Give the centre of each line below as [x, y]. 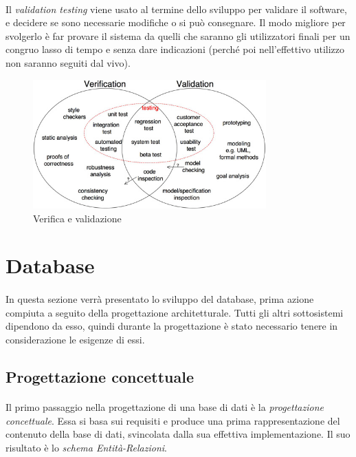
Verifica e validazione [77, 218]
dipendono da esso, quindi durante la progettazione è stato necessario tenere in [172, 326]
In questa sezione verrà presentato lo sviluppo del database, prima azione [160, 299]
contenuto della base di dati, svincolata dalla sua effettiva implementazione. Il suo [178, 434]
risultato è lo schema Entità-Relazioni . [86, 447]
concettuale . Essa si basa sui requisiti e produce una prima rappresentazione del [173, 420]
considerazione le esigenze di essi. [75, 339]
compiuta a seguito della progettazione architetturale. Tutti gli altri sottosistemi [175, 312]
